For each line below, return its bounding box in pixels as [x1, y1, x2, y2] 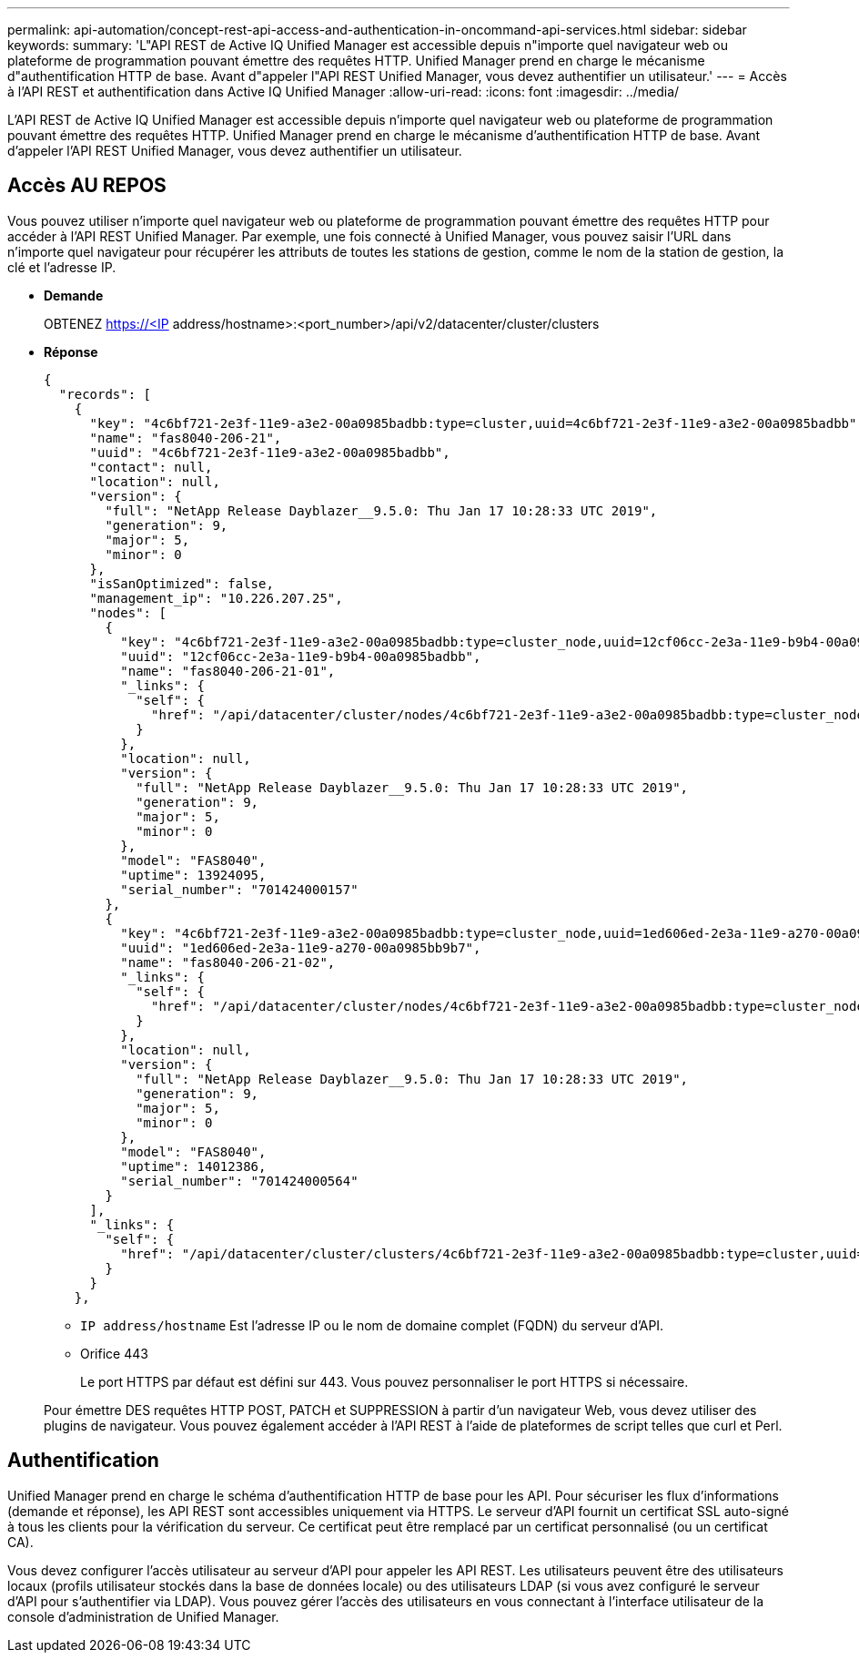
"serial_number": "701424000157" [120, 881, 359, 897]
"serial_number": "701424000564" [120, 1173, 359, 1188]
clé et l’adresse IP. [7, 259, 116, 275]
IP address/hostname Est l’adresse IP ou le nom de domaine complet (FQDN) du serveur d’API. [80, 1317, 664, 1333]
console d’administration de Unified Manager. [7, 1608, 279, 1624]
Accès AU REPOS [7, 174, 167, 198]
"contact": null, [89, 459, 213, 474]
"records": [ [58, 386, 152, 402]
